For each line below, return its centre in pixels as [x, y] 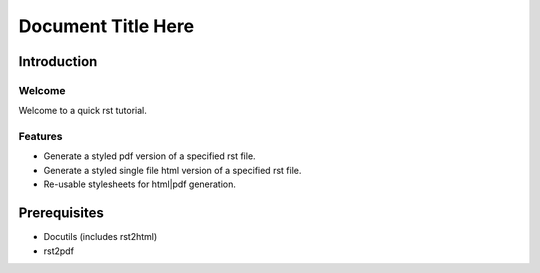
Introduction [58, 61]
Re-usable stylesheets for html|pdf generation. [140, 184]
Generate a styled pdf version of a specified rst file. [149, 156]
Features [40, 137]
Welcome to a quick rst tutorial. [82, 111]
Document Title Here [106, 26]
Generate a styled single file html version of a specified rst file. [172, 170]
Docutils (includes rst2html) [100, 237]
